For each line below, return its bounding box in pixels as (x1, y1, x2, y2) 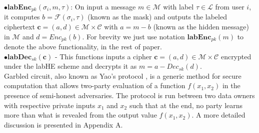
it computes (4, 11, 40, 22)
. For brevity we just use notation (82, 31, 185, 41)
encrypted (220, 51, 251, 61)
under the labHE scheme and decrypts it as (4, 61, 137, 71)
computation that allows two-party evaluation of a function (4, 80, 185, 91)
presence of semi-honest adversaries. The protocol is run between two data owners (4, 90, 255, 101)
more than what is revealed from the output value (4, 110, 157, 120)
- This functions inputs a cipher (54, 51, 152, 61)
